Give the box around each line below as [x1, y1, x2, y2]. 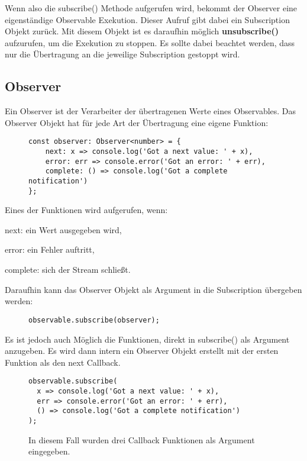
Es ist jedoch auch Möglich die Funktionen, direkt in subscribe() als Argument [5, 333, 290, 345]
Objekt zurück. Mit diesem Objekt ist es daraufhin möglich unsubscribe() [5, 25, 279, 37]
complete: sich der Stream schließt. [5, 263, 131, 276]
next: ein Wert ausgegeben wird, [5, 223, 122, 236]
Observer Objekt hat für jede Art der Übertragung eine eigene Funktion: [5, 116, 269, 128]
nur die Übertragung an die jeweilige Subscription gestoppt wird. [5, 48, 240, 60]
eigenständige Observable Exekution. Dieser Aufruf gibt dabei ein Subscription [5, 13, 290, 25]
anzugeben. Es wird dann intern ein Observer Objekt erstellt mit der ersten [5, 344, 279, 357]
